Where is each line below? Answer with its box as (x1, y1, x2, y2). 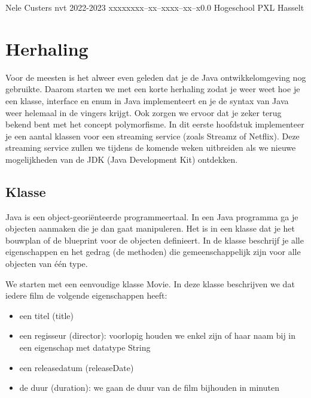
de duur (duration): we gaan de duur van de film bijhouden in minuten (19, 381, 279, 394)
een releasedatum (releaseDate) (19, 361, 134, 373)
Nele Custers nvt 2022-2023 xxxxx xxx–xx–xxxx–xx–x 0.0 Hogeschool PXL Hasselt (5, 1, 304, 13)
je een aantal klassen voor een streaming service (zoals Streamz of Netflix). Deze (5, 129, 300, 142)
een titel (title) (19, 309, 74, 321)
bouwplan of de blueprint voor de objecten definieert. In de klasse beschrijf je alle (5, 233, 304, 246)
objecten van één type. (5, 257, 88, 270)
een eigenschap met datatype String (19, 341, 151, 354)
